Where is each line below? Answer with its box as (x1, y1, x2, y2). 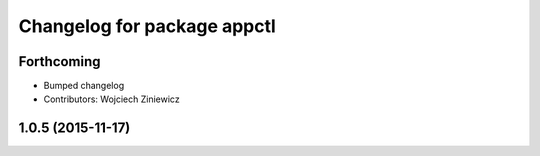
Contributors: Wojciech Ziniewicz (43, 93, 180, 105)
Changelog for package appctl (18, 15, 277, 37)
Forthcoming (18, 53, 101, 70)
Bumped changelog (43, 80, 125, 92)
